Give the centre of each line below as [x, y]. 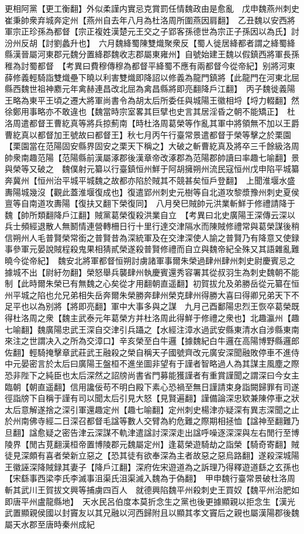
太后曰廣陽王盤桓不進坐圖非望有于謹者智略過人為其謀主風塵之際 [176, 364]
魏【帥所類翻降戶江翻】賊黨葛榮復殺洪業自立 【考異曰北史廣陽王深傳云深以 [150, 214]
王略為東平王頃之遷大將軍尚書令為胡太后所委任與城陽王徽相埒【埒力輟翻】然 [152, 100]
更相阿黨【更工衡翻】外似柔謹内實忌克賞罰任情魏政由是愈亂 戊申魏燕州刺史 [152, 8]
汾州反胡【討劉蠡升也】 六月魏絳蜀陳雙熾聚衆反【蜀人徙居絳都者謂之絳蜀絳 [150, 42]
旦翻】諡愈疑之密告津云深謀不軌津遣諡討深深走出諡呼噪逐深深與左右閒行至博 [152, 432]
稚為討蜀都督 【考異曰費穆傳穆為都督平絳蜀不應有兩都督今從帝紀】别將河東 [150, 65]
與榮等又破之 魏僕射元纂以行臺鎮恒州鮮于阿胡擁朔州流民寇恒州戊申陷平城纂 [152, 169]
